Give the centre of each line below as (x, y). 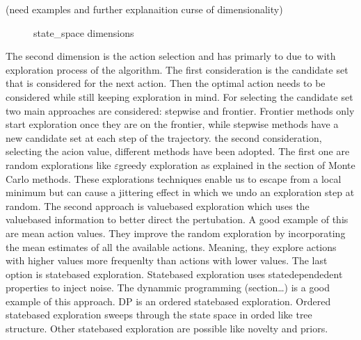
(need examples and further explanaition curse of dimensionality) (144, 9)
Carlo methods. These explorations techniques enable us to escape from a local (174, 178)
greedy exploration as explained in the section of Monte (237, 164)
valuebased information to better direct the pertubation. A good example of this (177, 219)
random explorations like (58, 164)
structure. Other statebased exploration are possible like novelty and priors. (167, 329)
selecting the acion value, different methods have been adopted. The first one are (178, 151)
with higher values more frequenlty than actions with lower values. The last (167, 260)
